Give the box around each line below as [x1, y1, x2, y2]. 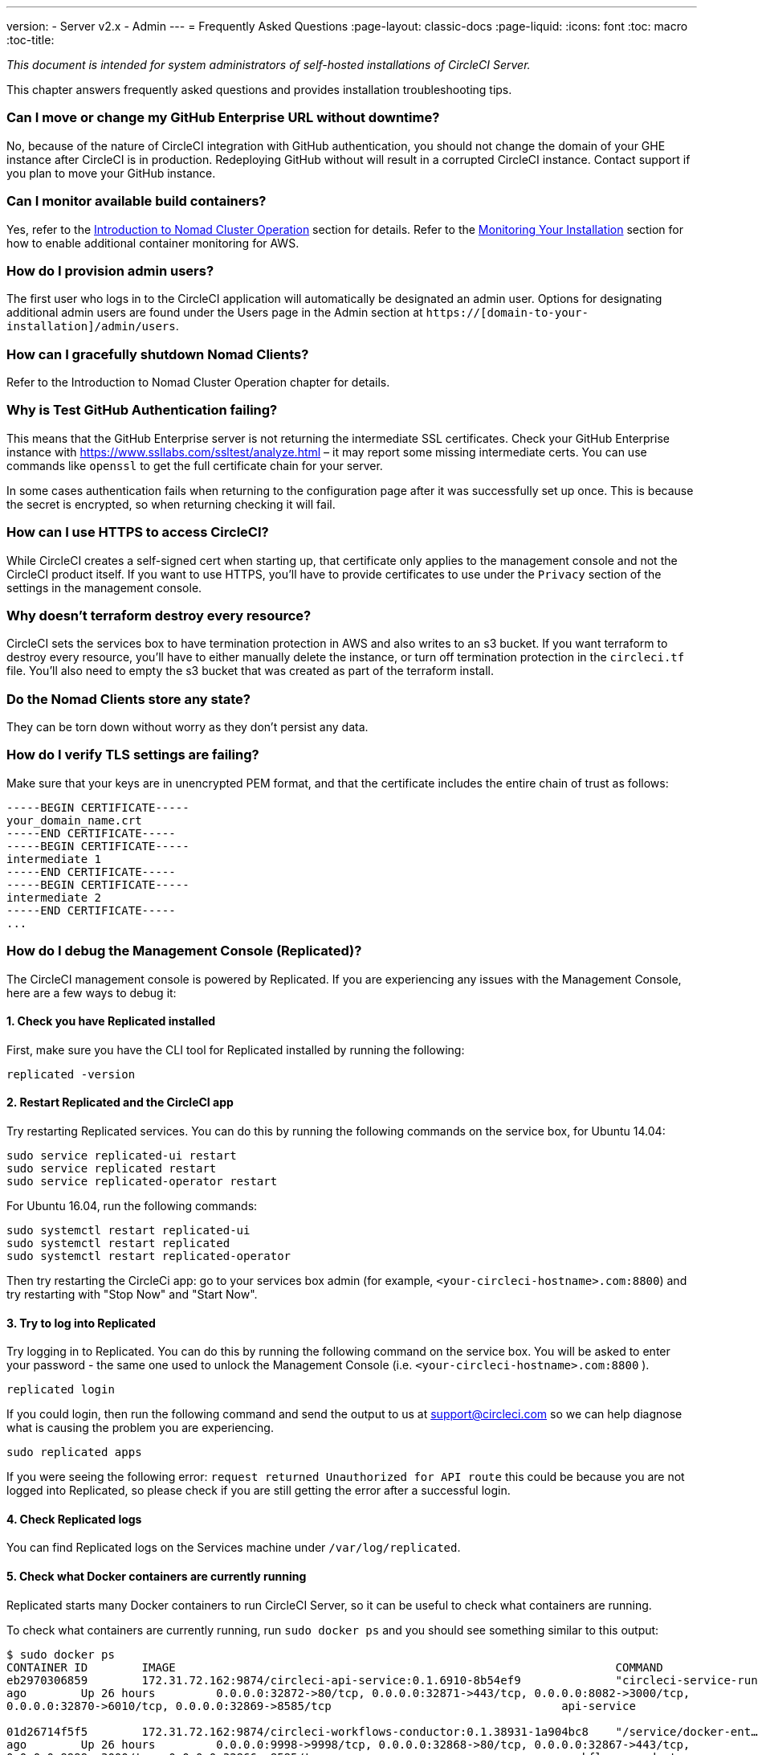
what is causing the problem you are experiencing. [6, 1421, 274, 1435]
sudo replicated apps [6, 1446, 142, 1459]
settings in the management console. [6, 580, 202, 595]
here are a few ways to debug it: [6, 985, 177, 1000]
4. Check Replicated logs [6, 1512, 142, 1526]
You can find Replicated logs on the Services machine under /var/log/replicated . [6, 1540, 461, 1555]
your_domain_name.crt [6, 813, 142, 827]
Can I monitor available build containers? [6, 193, 267, 210]
